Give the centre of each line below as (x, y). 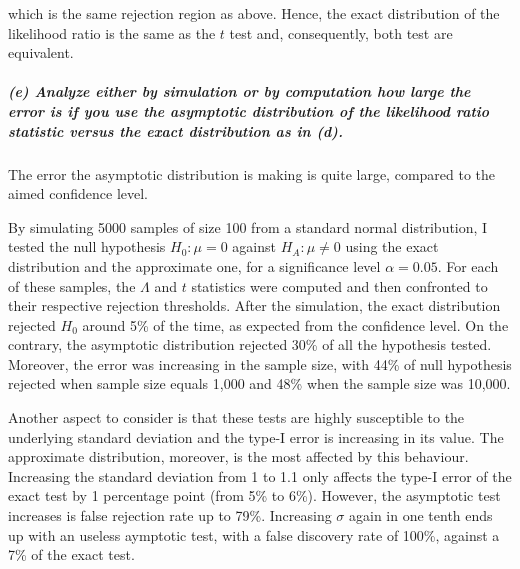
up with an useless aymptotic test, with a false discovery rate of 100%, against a (254, 534)
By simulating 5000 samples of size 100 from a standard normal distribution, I (248, 226)
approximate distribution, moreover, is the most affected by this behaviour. (238, 456)
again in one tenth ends (420, 515)
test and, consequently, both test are (341, 32)
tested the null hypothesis (87, 246)
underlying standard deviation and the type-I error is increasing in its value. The (256, 436)
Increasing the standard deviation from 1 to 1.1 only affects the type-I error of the (260, 475)
